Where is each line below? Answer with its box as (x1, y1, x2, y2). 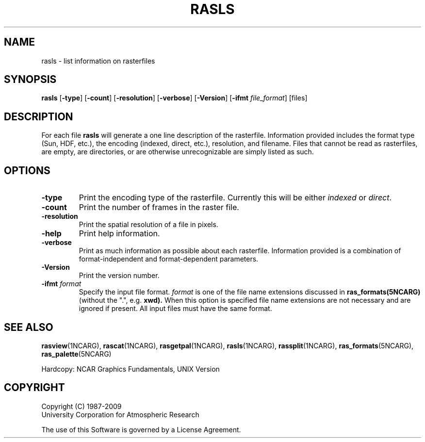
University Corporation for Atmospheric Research (41, 410, 199, 419)
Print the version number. (79, 271, 160, 280)
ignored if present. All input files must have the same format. (79, 304, 272, 313)
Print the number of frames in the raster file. (79, 202, 239, 213)
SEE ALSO (4, 321, 53, 333)
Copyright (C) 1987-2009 (41, 402, 122, 410)
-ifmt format (41, 279, 82, 288)
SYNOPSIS (4, 73, 57, 86)
